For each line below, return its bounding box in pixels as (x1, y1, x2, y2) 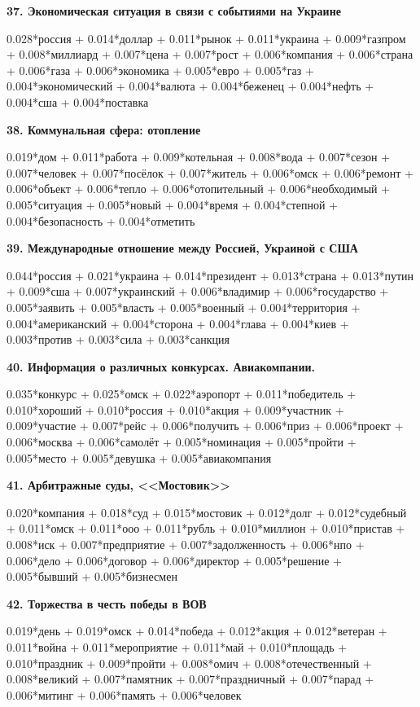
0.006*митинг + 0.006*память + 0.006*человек (7, 686, 242, 703)
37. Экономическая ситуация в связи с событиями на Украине (7, 2, 341, 19)
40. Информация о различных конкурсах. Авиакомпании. (7, 358, 316, 375)
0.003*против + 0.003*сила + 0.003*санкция (7, 331, 230, 348)
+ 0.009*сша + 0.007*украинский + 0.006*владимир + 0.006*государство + (7, 283, 389, 300)
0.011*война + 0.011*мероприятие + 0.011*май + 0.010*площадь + (7, 639, 348, 655)
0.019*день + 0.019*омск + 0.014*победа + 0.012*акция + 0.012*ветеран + (7, 622, 387, 639)
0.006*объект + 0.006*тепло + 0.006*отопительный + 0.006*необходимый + (7, 180, 391, 197)
